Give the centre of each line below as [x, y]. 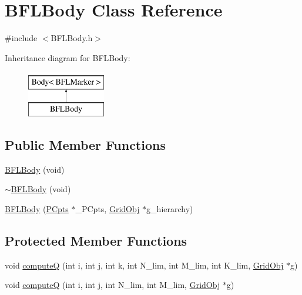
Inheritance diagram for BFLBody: [68, 57]
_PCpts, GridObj [108, 208]
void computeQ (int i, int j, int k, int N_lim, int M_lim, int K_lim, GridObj [144, 265]
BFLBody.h [72, 38]
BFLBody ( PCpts [37, 208]
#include [21, 38]
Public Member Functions [85, 144]
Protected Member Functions [96, 240]
